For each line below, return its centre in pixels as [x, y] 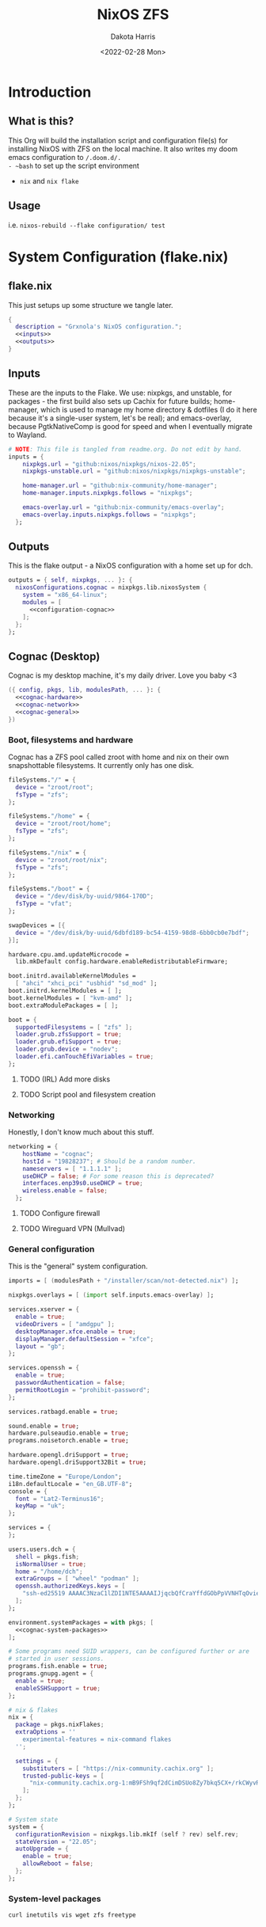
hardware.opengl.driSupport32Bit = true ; [78, 1462]
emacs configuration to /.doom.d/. [65, 157]
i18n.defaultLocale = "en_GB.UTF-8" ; [70, 1484]
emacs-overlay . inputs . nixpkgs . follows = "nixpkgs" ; [109, 515]
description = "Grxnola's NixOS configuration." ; [99, 327]
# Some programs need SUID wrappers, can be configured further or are [129, 1651]
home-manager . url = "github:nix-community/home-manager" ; [120, 486]
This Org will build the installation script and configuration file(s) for [118, 140]
